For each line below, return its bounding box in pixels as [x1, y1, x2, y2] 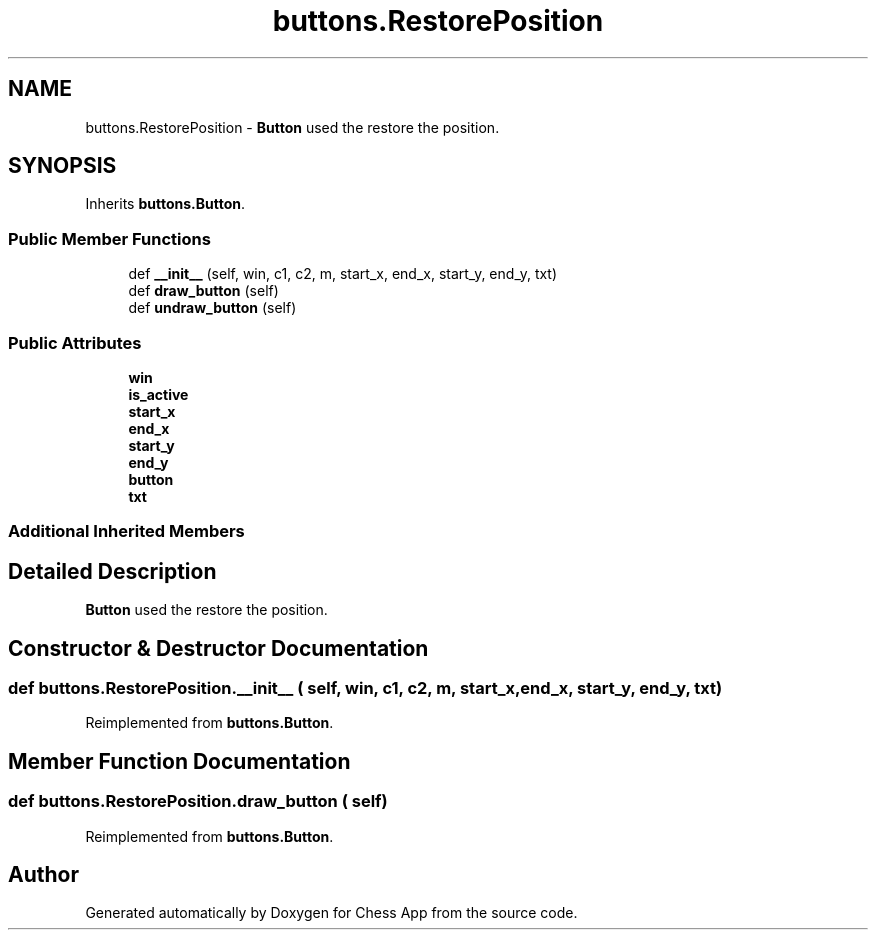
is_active [128, 385, 189, 403]
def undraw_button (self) [128, 299, 297, 317]
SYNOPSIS [8, 153, 117, 179]
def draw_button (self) [128, 282, 279, 300]
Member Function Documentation [8, 748, 351, 774]
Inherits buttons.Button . [85, 195, 246, 213]
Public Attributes [8, 332, 142, 353]
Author [8, 862, 79, 888]
